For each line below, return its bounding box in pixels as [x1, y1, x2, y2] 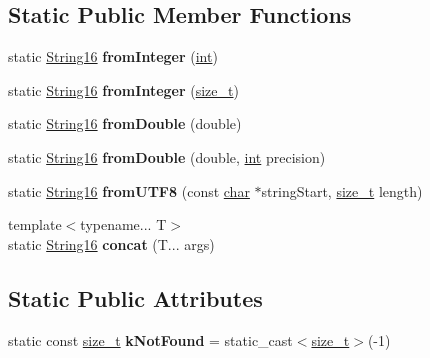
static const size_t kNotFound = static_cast [8, 329, 293, 350]
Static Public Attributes [8, 282, 263, 313]
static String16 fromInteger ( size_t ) [8, 79, 239, 100]
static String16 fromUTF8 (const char [8, 180, 250, 201]
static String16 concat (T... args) [8, 233, 215, 254]
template [8, 214, 62, 235]
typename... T [80, 214, 167, 235]
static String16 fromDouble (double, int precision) [8, 146, 326, 167]
